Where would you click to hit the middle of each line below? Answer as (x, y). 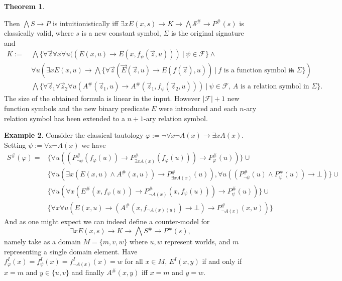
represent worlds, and (197, 242)
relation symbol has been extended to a (65, 118)
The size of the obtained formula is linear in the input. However (102, 98)
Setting (15, 145)
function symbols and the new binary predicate (77, 108)
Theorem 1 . (24, 6)
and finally (88, 272)
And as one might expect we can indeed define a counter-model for (107, 221)
